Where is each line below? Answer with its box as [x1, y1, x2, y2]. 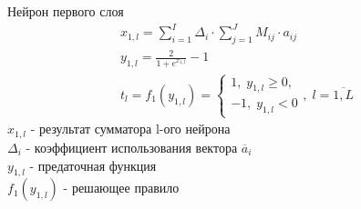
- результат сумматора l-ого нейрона [30, 119, 231, 138]
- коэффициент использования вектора [26, 137, 238, 156]
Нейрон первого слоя [7, 2, 124, 20]
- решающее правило [63, 178, 180, 197]
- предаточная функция [29, 155, 157, 174]
